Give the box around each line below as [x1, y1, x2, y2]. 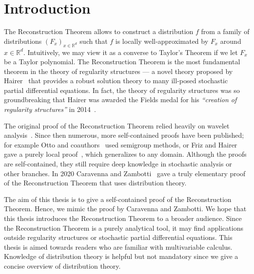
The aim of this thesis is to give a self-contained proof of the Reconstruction [4, 194, 232, 204]
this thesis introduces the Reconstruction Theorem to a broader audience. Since [4, 213, 242, 223]
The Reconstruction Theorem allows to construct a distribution [4, 26, 194, 37]
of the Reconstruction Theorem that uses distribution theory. [4, 178, 187, 188]
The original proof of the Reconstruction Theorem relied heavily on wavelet [4, 120, 230, 130]
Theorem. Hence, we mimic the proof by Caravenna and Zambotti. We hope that [4, 203, 247, 214]
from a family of [201, 26, 250, 37]
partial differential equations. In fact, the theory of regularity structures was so [4, 85, 240, 95]
